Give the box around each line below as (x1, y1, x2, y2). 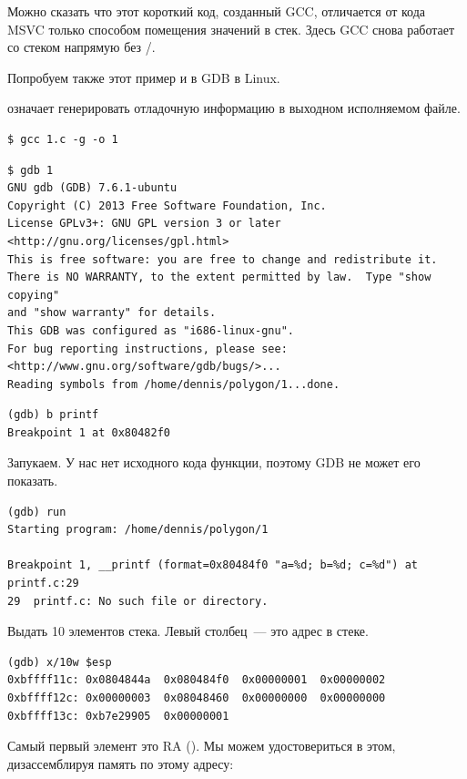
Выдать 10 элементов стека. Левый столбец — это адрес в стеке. (7, 621, 369, 641)
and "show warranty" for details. (7, 306, 217, 320)
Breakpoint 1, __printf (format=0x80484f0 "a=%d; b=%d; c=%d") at (7, 559, 419, 572)
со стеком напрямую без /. (7, 37, 156, 56)
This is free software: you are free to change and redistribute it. (7, 252, 438, 266)
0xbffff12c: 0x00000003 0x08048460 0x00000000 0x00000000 (7, 692, 386, 704)
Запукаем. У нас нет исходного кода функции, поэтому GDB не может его (7, 453, 421, 472)
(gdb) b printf (7, 408, 99, 422)
